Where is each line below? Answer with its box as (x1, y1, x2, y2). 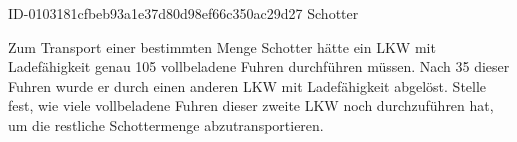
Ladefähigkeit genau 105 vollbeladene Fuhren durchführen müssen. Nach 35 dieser (8, 56, 510, 77)
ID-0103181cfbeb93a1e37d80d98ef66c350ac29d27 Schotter (8, 3, 359, 23)
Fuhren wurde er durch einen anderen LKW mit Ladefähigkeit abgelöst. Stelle (8, 75, 487, 96)
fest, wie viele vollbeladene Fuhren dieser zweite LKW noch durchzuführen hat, (8, 95, 494, 116)
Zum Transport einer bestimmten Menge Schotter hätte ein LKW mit (8, 36, 436, 57)
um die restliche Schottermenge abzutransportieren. (8, 114, 324, 135)
